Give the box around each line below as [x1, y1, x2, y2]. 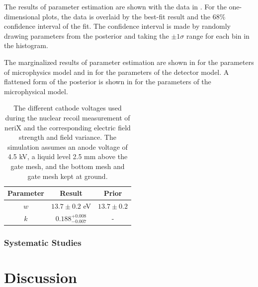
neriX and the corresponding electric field [4, 122, 131, 132]
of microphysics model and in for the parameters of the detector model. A [4, 66, 229, 77]
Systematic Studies [4, 236, 82, 248]
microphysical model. [4, 86, 68, 96]
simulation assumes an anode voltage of [7, 141, 128, 152]
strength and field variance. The [19, 132, 116, 142]
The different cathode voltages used [13, 103, 122, 113]
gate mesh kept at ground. [27, 171, 108, 181]
